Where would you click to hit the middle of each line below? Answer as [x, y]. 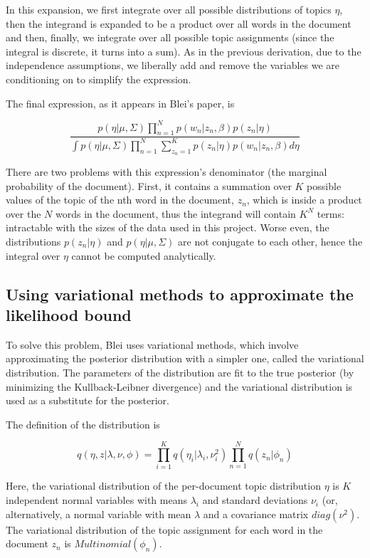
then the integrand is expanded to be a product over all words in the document [179, 23]
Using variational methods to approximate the [180, 294]
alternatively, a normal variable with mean [99, 514]
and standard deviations [255, 500]
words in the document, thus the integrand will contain [176, 213]
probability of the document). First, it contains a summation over [149, 185]
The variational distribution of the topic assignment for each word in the [164, 529]
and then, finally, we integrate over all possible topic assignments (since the [170, 37]
